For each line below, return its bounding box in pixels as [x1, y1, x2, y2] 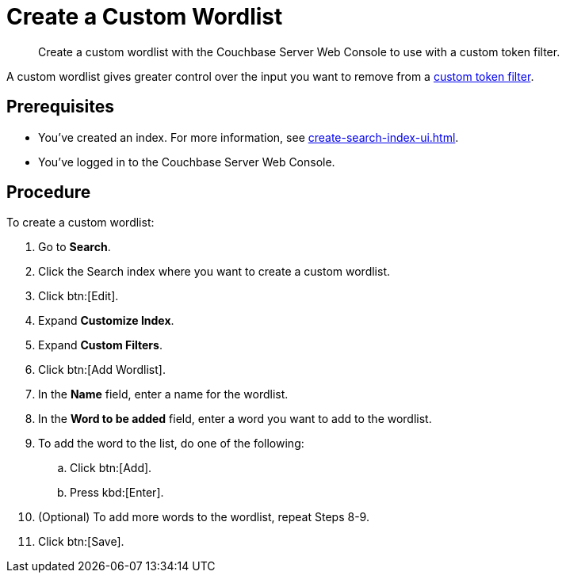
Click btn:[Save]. [38, 535, 124, 549]
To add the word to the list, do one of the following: [38, 436, 304, 451]
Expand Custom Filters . [38, 338, 163, 352]
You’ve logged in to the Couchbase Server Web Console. [38, 154, 335, 169]
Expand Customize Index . [38, 314, 174, 328]
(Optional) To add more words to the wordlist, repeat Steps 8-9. [38, 510, 369, 524]
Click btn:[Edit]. [38, 289, 119, 303]
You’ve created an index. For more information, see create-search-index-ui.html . [38, 130, 459, 144]
